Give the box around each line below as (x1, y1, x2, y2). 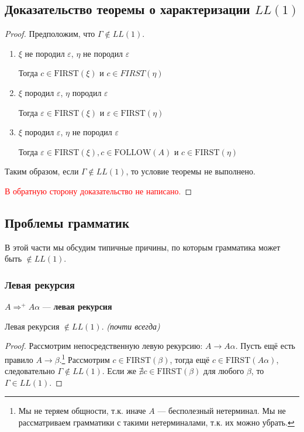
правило (5, 353, 33, 365)
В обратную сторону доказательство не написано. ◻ (5, 184, 192, 197)
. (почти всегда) (101, 320, 160, 332)
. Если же (102, 365, 136, 377)
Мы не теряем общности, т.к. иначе (18, 404, 146, 417)
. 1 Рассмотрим (59, 351, 110, 365)
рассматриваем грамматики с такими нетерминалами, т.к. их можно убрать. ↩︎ (18, 416, 295, 428)
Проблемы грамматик (5, 213, 129, 231)
